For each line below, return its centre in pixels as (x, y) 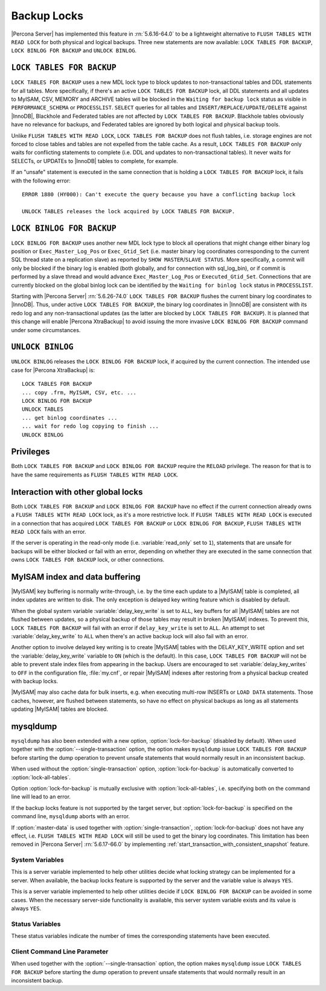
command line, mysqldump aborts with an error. (70, 816)
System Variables (38, 860)
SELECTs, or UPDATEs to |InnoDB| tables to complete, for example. (94, 161)
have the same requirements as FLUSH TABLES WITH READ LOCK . (95, 475)
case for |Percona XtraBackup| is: (53, 370)
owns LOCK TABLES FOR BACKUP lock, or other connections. (88, 560)
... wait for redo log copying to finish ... (91, 426)
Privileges (30, 452)
